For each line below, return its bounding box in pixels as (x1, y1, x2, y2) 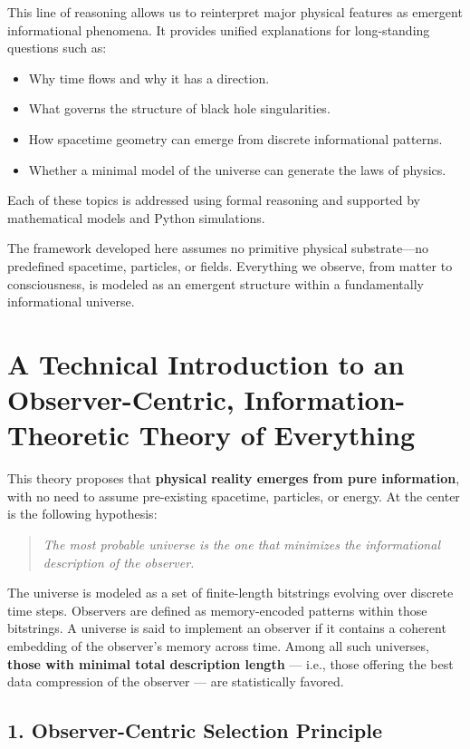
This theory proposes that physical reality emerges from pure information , (7, 469, 460, 488)
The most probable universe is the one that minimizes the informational (43, 535, 440, 553)
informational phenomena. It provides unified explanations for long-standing (7, 20, 430, 39)
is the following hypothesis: (7, 504, 158, 523)
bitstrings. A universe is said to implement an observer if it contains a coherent (7, 618, 446, 637)
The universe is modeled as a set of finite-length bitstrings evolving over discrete (7, 583, 454, 602)
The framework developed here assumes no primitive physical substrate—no (7, 238, 428, 258)
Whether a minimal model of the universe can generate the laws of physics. (28, 160, 446, 179)
